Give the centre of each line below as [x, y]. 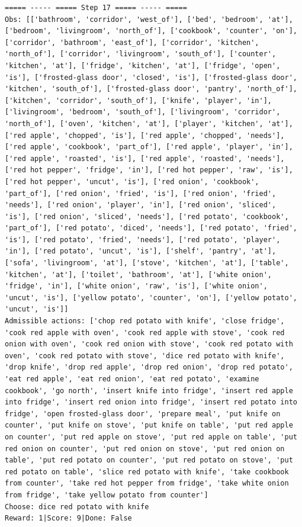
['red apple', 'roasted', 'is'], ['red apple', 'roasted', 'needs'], [145, 158]
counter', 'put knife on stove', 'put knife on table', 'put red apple [149, 425]
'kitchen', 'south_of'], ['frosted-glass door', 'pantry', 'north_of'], [151, 89]
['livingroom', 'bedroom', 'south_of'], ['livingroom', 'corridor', [143, 112]
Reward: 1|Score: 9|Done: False [68, 518]
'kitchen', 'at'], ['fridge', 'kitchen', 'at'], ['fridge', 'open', [143, 65]
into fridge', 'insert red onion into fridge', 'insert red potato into [151, 402]
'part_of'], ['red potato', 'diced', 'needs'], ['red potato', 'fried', [151, 228]
